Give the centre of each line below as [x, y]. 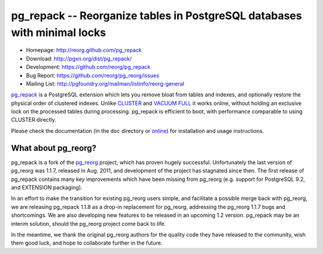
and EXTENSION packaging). [47, 187]
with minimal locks [59, 32]
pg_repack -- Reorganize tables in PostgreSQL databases [156, 16]
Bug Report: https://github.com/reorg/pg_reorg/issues [93, 75]
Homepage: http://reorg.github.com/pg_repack [84, 50]
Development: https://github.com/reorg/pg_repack [88, 67]
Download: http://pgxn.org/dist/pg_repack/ [79, 58]
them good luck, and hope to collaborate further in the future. [87, 243]
